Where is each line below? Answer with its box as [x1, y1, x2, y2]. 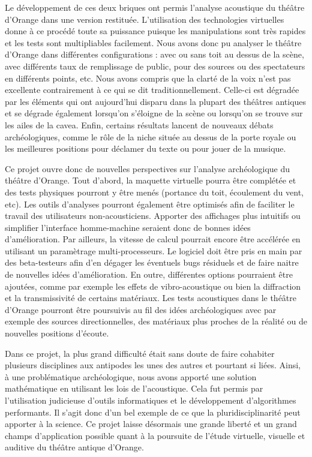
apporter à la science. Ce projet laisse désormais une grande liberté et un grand [5, 417, 297, 430]
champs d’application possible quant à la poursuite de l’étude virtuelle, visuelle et [5, 429, 305, 441]
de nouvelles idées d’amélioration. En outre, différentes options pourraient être [5, 268, 293, 281]
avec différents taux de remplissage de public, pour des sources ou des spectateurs [5, 59, 305, 72]
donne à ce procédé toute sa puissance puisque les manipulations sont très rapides [5, 25, 306, 37]
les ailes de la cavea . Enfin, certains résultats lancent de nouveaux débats [5, 118, 274, 131]
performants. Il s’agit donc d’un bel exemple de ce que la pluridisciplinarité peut [5, 405, 301, 418]
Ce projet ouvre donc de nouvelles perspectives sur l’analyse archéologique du [5, 162, 290, 175]
